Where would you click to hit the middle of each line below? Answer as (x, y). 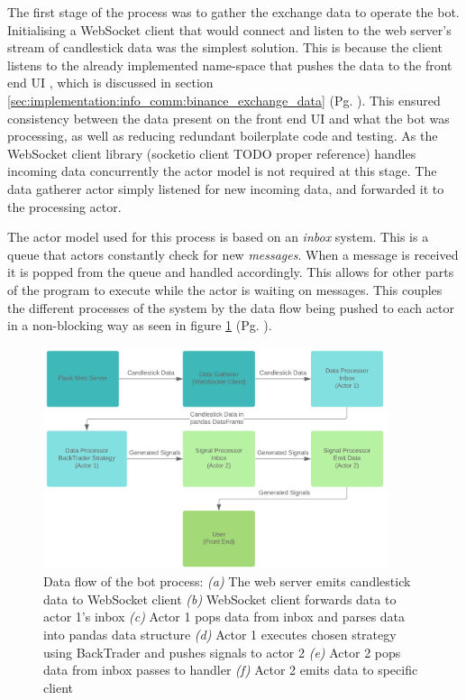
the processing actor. (64, 206)
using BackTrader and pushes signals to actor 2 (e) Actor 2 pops (222, 652)
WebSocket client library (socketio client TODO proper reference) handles (212, 153)
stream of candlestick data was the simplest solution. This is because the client (225, 47)
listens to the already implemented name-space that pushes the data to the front (230, 64)
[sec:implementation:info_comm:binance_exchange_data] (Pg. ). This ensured (224, 100)
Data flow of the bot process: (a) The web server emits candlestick (227, 581)
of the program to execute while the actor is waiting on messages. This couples (225, 289)
